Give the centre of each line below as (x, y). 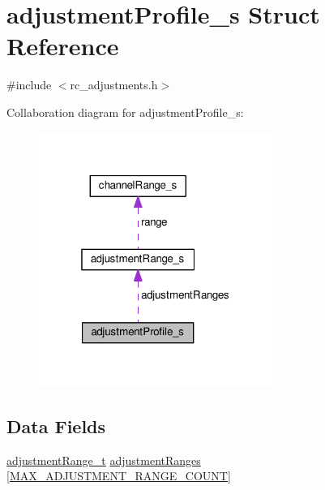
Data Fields (56, 426)
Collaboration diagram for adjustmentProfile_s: (125, 112)
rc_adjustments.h (114, 85)
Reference (63, 46)
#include (29, 85)
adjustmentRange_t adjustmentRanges (104, 460)
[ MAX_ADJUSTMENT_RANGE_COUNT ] (119, 476)
